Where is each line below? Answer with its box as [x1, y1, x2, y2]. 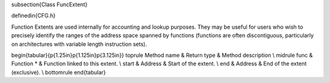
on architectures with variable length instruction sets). [11, 40, 147, 48]
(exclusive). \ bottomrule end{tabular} [11, 68, 106, 76]
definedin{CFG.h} [11, 12, 56, 20]
